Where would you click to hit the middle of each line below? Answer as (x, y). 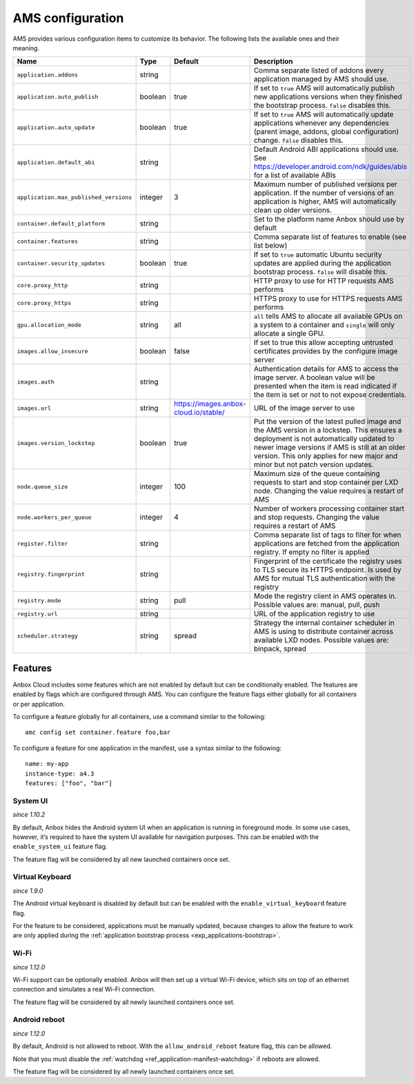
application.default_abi (56, 162)
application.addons (48, 75)
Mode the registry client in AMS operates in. (325, 596)
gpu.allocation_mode (49, 325)
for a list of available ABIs (295, 175)
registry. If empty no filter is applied (312, 552)
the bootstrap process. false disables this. (322, 106)
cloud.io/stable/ (199, 413)
